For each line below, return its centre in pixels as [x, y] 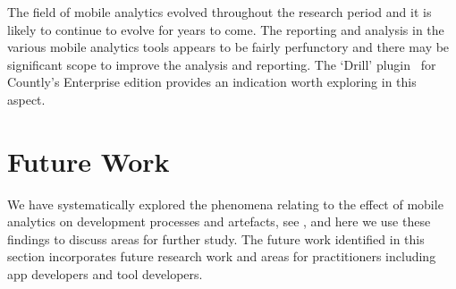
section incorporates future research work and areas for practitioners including [222, 256]
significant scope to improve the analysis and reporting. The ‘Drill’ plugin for [222, 64]
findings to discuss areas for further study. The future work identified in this [216, 238]
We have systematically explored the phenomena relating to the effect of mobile [225, 204]
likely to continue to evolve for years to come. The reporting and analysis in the [226, 29]
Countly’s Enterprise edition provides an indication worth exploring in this [212, 82]
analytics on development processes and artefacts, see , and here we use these [219, 221]
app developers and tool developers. [105, 274]
